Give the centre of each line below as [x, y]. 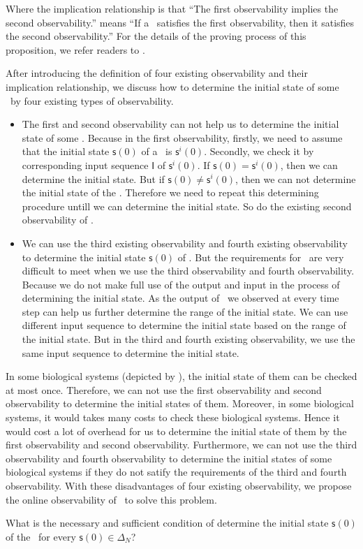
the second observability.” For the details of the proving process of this [156, 36]
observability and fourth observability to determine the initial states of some [169, 458]
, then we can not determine [296, 178]
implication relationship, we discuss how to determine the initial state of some [172, 86]
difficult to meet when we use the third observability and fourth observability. [188, 271]
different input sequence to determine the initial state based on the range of [184, 325]
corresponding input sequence [85, 164]
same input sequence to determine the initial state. [131, 352]
